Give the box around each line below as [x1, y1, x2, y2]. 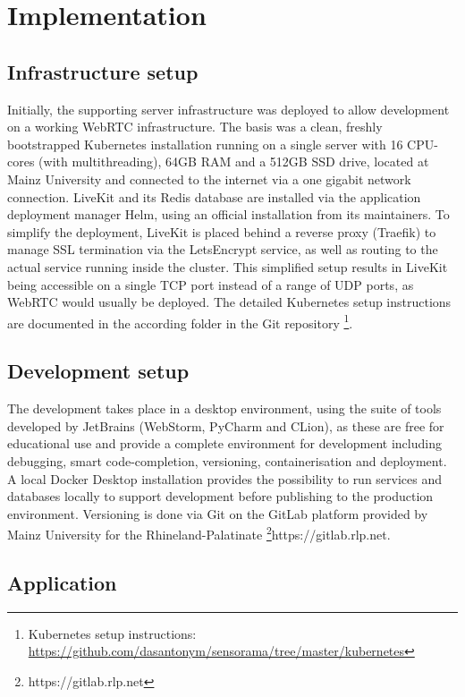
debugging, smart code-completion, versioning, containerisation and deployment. [7, 451, 447, 470]
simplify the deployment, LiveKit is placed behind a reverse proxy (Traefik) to [7, 222, 436, 241]
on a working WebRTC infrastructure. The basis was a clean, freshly [7, 117, 383, 136]
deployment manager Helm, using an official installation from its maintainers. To [7, 205, 450, 224]
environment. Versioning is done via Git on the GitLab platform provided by [7, 504, 428, 523]
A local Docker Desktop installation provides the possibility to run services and [7, 469, 443, 488]
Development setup [7, 357, 190, 385]
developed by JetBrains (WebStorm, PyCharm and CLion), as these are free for [7, 416, 444, 435]
